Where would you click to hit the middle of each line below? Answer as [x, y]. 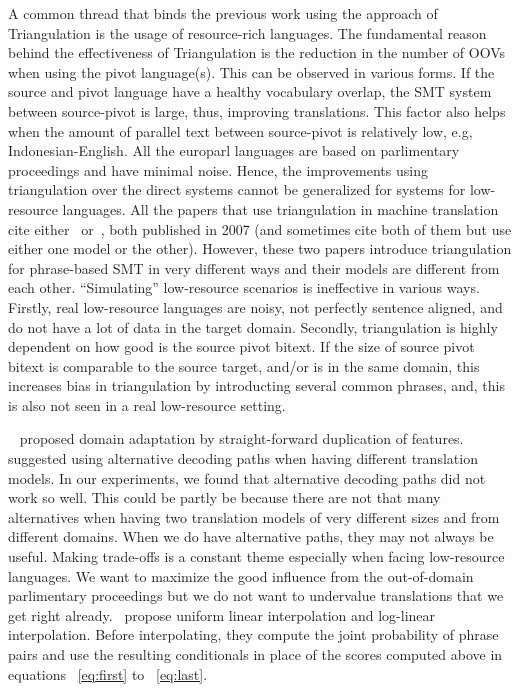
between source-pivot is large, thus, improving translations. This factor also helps [257, 110]
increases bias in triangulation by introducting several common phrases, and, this [256, 385]
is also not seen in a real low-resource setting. [147, 404]
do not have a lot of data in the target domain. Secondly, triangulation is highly [253, 326]
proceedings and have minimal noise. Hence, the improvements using [218, 169]
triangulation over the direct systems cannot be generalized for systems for [237, 189]
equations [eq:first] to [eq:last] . [108, 673]
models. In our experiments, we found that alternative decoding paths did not [247, 477]
